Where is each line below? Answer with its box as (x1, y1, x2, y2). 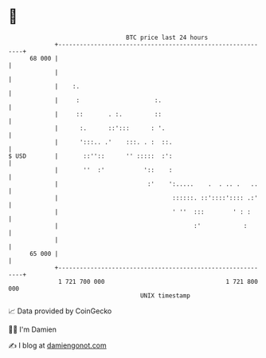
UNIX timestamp (139, 291, 191, 300)
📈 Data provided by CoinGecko (8, 306, 112, 316)
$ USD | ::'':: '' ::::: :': (8, 151, 173, 160)
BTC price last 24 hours (126, 33, 209, 41)
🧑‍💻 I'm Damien (8, 325, 57, 334)
